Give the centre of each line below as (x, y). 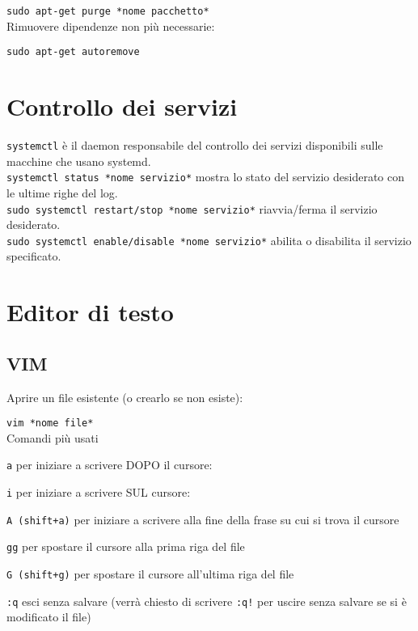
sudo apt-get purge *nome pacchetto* (108, 11)
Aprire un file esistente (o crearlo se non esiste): (125, 397)
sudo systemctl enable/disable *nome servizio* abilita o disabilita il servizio (209, 240)
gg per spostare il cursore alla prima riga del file (126, 546)
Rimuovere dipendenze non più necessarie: (111, 25)
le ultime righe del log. (62, 192)
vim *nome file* (50, 423)
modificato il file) (49, 617)
